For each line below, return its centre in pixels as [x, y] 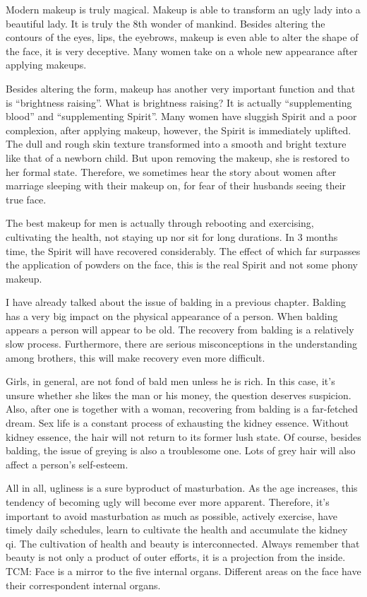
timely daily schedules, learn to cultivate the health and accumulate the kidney [177, 530]
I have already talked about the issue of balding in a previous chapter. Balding [176, 302]
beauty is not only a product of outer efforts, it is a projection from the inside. [176, 557]
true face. [26, 199]
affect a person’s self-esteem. [67, 464]
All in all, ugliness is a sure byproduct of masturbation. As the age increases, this [182, 488]
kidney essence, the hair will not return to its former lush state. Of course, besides [183, 436]
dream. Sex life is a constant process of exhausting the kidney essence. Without [178, 423]
